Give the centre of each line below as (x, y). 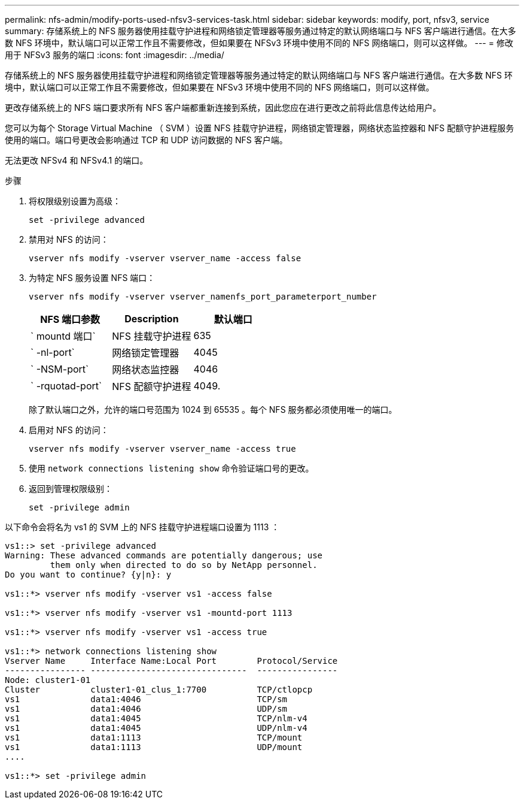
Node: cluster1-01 (48, 680)
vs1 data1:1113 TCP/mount (154, 737)
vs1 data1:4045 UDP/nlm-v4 (156, 728)
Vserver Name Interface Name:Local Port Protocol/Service (171, 661)
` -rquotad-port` (66, 386)
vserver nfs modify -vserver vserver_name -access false (165, 258)
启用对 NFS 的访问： (69, 430)
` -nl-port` (53, 352)
